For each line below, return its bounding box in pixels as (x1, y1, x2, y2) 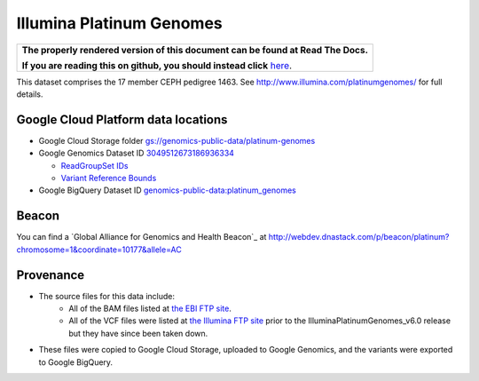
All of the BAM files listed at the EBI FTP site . (68, 303, 232, 314)
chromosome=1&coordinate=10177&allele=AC (16, 244, 182, 255)
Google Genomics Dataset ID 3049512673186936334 (38, 147, 235, 159)
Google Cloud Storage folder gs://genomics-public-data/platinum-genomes (38, 135, 316, 146)
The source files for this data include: (38, 290, 175, 301)
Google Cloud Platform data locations (16, 112, 228, 127)
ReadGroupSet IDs (60, 160, 129, 171)
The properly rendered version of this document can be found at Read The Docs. (21, 44, 368, 56)
